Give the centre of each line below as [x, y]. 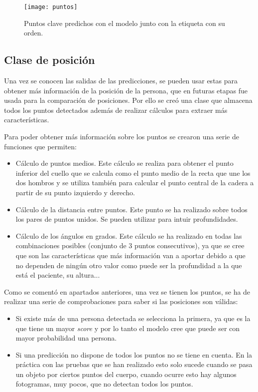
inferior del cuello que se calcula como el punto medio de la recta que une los [133, 173]
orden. [34, 33]
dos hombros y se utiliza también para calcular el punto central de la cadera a [135, 183]
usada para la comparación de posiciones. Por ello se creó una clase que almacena [128, 100]
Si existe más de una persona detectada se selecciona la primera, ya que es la [133, 318]
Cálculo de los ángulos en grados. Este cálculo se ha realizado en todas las [129, 235]
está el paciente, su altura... [58, 275]
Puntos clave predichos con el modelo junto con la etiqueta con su [125, 23]
